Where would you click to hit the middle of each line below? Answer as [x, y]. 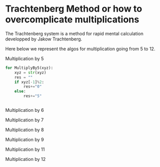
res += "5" [33, 96]
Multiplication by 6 [25, 110]
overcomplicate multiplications [72, 19]
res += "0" [33, 87]
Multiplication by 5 [25, 58]
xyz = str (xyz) [30, 72]
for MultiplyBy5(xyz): [29, 68]
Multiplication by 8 [25, 130]
